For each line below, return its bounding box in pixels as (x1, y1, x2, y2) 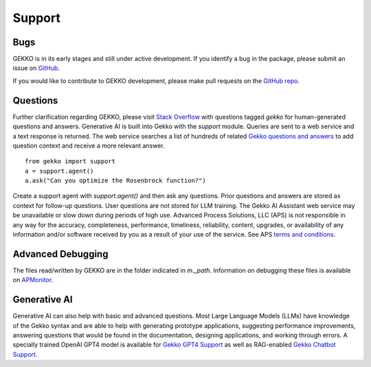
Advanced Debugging (12, 248, 109, 260)
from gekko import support (25, 158, 116, 165)
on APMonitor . (12, 276, 54, 284)
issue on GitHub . (12, 64, 60, 72)
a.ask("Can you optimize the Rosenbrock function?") (25, 177, 206, 185)
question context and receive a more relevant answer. (12, 141, 165, 150)
